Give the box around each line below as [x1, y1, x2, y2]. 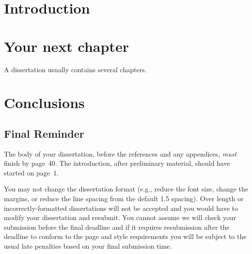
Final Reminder [4, 126, 84, 141]
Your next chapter [4, 36, 129, 56]
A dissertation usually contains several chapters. [4, 64, 147, 74]
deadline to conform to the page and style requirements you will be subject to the [4, 231, 247, 241]
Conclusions [4, 93, 85, 112]
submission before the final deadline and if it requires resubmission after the [4, 222, 230, 232]
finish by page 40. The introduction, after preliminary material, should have [4, 158, 230, 168]
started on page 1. [4, 167, 59, 177]
